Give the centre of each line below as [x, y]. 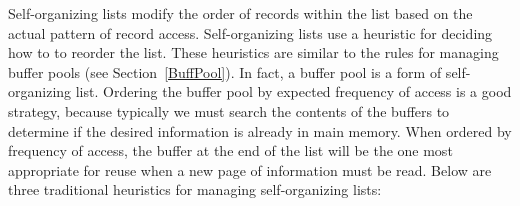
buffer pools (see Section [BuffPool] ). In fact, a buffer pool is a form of [225, 71]
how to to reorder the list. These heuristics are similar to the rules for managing [253, 52]
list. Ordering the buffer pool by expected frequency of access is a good [293, 91]
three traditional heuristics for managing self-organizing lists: [195, 189]
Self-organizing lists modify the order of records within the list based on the [240, 13]
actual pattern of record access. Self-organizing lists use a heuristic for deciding [250, 32]
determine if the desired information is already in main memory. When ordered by [260, 130]
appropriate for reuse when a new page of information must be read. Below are [250, 169]
